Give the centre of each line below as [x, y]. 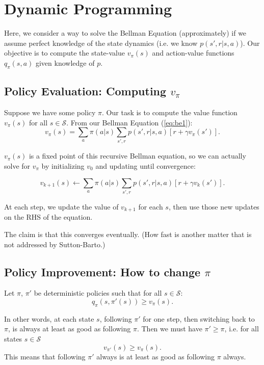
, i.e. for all [242, 329]
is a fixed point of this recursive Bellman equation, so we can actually [137, 156]
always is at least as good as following [156, 356]
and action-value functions [193, 53]
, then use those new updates [214, 206]
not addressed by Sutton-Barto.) [55, 244]
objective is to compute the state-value [64, 53]
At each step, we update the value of [61, 206]
